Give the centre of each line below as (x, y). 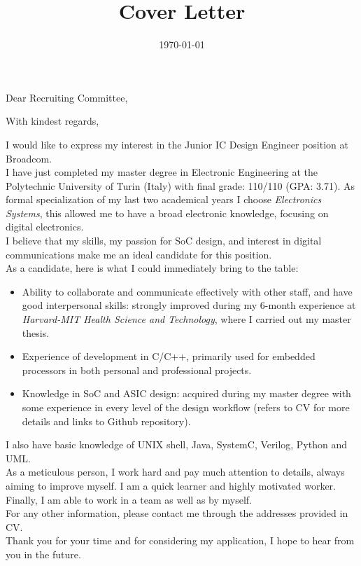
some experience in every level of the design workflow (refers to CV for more (186, 407)
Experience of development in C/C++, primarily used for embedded (169, 356)
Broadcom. (29, 158)
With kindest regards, (52, 121)
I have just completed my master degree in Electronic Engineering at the (162, 172)
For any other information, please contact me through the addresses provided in (177, 513)
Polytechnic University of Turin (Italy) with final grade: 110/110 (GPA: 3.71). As (180, 185)
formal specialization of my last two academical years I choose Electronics (164, 199)
